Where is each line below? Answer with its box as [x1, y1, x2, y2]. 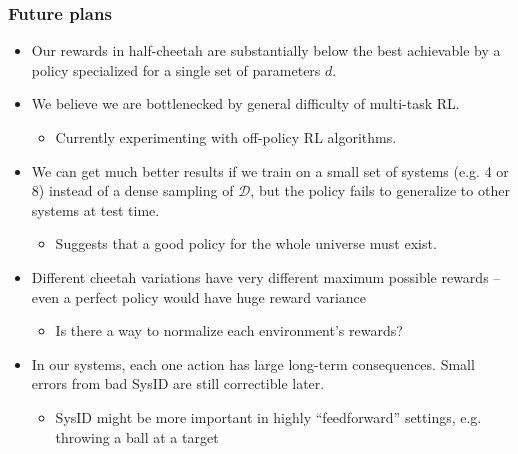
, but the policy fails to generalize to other [250, 180, 510, 201]
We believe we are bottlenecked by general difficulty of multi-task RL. [31, 93, 460, 114]
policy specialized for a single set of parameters [31, 59, 321, 80]
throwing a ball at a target [55, 426, 219, 447]
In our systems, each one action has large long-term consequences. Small [31, 353, 475, 374]
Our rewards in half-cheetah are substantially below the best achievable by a [31, 40, 501, 61]
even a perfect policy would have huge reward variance [31, 286, 366, 307]
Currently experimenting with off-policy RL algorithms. [55, 127, 397, 147]
